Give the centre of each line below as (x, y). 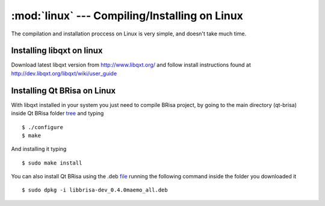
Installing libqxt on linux (57, 51)
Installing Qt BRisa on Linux (63, 90)
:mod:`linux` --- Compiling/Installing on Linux (127, 16)
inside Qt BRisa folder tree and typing (57, 114)
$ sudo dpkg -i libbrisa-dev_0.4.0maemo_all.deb (95, 190)
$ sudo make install (52, 163)
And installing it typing (39, 149)
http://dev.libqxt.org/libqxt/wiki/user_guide (64, 73)
